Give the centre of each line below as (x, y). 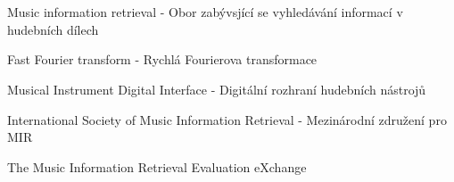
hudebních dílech (53, 29)
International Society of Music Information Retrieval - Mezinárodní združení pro (227, 119)
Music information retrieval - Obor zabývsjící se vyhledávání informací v (205, 12)
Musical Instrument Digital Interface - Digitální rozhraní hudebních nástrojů (217, 89)
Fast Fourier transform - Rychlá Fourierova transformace (162, 59)
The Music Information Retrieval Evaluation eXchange (157, 166)
